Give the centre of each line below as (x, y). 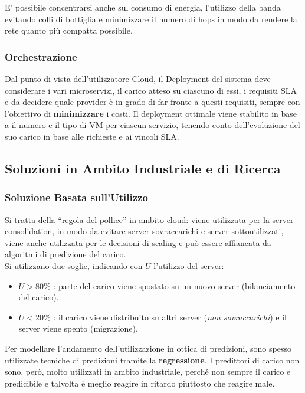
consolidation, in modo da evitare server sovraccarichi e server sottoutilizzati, (144, 231)
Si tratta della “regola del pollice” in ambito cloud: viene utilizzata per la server (149, 219)
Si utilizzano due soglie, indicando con (74, 265)
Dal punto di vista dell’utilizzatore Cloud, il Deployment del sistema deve (138, 78)
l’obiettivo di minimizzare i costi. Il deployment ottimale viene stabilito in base (151, 113)
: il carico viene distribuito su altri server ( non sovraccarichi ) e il (170, 317)
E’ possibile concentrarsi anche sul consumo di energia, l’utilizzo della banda (143, 7)
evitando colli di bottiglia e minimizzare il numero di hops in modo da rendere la (151, 19)
